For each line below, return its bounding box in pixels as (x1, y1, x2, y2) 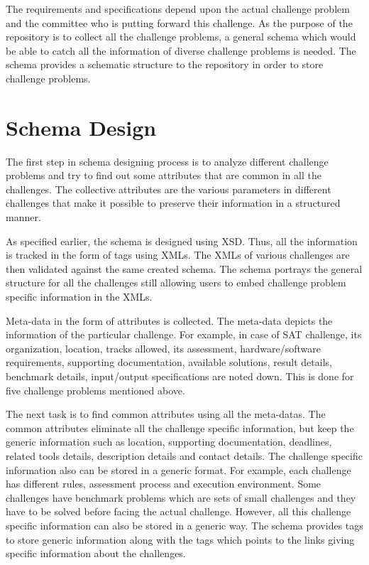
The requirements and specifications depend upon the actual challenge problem (6, 1, 350, 16)
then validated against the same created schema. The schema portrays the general (6, 261, 363, 276)
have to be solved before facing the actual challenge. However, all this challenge (6, 504, 351, 519)
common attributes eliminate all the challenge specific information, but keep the (6, 420, 354, 435)
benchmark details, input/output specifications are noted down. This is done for (6, 369, 354, 383)
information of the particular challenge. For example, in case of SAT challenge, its (6, 327, 362, 342)
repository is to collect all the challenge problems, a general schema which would (6, 29, 356, 44)
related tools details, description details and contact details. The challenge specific (6, 448, 363, 463)
